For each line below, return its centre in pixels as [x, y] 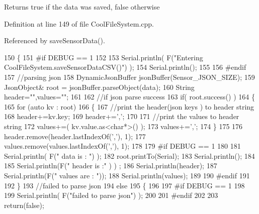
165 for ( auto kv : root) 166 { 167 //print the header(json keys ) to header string [129, 106]
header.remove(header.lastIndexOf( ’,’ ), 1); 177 [75, 136]
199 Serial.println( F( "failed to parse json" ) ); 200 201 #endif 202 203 [111, 195]
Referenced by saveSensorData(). [55, 40]
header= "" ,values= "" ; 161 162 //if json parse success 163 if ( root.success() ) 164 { [129, 97]
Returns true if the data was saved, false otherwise [82, 7]
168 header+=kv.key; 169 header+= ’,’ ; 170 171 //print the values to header [122, 116]
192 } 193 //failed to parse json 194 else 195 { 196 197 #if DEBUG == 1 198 [124, 185]
